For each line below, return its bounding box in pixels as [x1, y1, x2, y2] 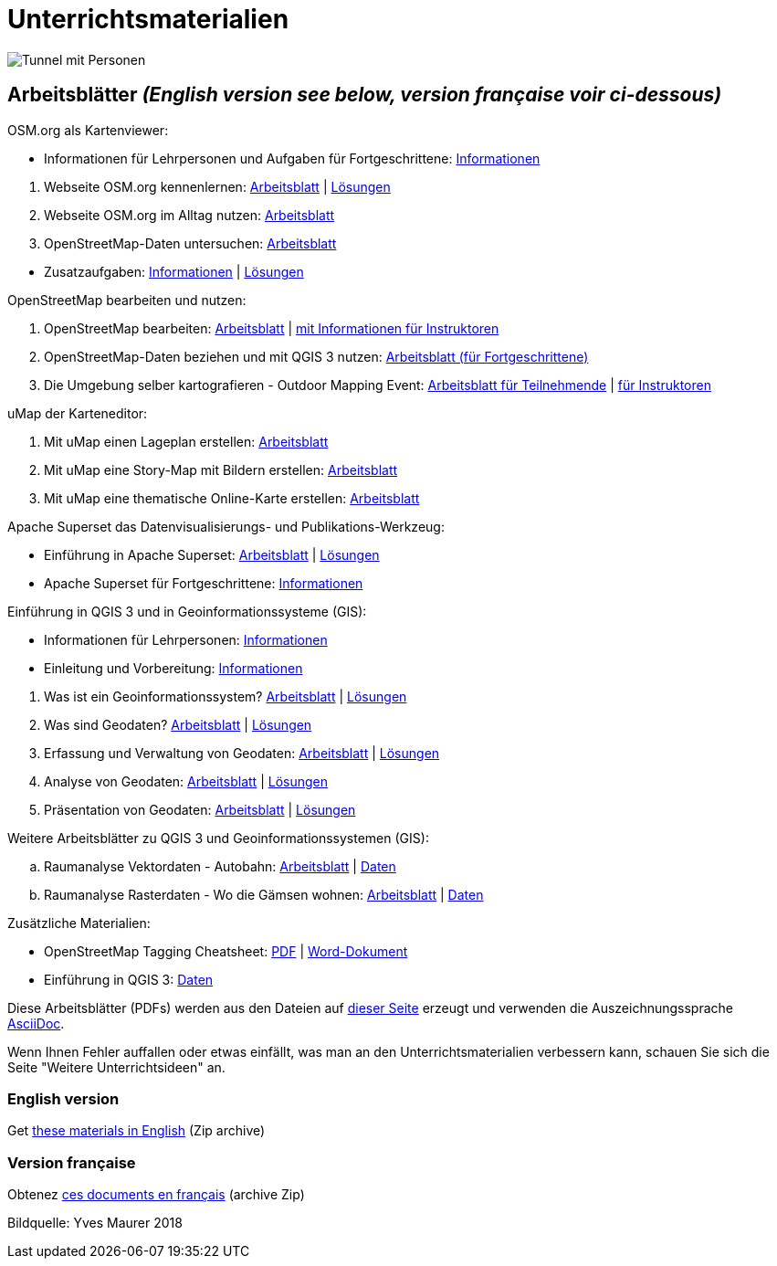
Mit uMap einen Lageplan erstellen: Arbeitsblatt [44, 433, 329, 449]
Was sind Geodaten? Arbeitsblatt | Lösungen [44, 716, 312, 733]
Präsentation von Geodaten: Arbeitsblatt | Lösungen [44, 801, 356, 818]
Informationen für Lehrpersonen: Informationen [44, 631, 328, 648]
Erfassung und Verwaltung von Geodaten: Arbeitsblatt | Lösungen [44, 744, 440, 761]
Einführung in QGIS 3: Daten [44, 971, 214, 987]
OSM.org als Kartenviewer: [7, 121, 169, 138]
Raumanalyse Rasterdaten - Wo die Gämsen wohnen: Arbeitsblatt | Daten [44, 886, 484, 902]
